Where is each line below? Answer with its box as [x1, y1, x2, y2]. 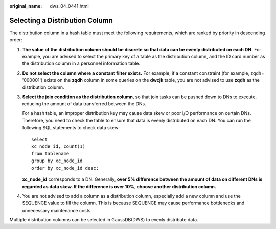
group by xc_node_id [31, 158, 83, 164]
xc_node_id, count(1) [31, 144, 85, 149]
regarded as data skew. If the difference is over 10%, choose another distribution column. [22, 184, 217, 190]
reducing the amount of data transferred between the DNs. [22, 101, 146, 107]
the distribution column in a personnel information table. [22, 60, 141, 66]
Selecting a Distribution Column [9, 16, 113, 25]
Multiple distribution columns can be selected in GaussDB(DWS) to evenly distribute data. [9, 216, 199, 222]
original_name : [9, 3, 42, 9]
